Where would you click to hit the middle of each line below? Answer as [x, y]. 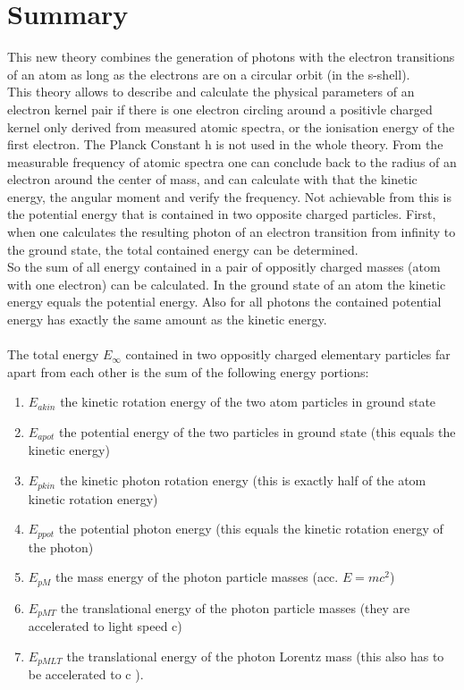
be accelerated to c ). [86, 674]
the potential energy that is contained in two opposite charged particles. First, [222, 214]
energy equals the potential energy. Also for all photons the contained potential [224, 302]
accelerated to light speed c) [105, 626]
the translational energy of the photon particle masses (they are [235, 607]
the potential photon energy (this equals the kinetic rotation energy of [251, 529]
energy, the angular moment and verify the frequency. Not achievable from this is [229, 196]
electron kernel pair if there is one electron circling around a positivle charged [220, 109]
